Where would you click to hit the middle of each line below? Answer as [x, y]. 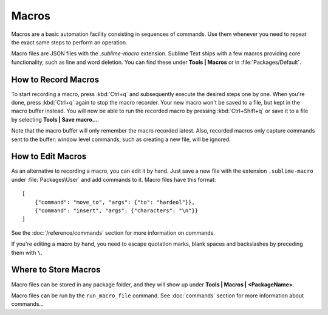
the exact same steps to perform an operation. [69, 42]
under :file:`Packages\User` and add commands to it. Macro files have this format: [114, 179]
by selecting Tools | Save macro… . [55, 119]
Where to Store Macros [56, 270]
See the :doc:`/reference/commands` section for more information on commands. [113, 233]
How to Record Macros [55, 79]
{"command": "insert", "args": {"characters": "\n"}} [116, 211]
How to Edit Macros [49, 157]
